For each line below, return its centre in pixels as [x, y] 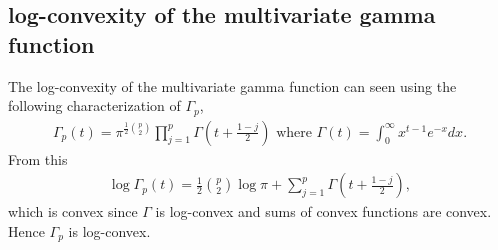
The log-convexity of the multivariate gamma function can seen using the [232, 85]
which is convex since [73, 211]
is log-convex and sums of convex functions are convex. [323, 211]
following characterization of [94, 105]
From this [38, 158]
